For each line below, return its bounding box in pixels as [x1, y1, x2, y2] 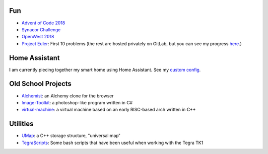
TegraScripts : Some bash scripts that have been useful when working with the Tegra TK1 [21, 140, 203, 146]
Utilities [9, 120, 34, 128]
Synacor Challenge [21, 26, 61, 32]
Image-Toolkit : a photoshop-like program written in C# [21, 99, 133, 105]
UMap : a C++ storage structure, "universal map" [21, 133, 121, 139]
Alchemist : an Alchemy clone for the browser [21, 92, 114, 99]
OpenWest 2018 [21, 34, 54, 40]
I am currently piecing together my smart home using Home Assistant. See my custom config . [9, 67, 201, 73]
